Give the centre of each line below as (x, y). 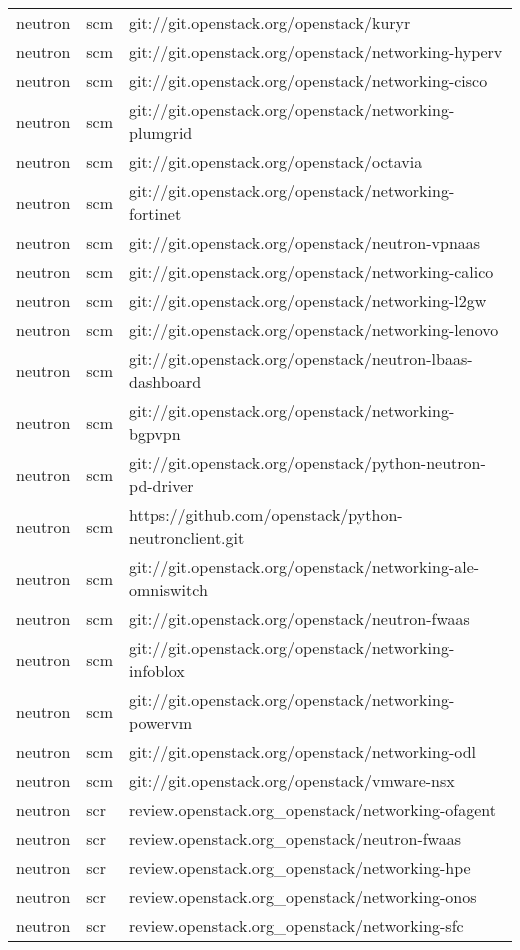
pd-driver (161, 485)
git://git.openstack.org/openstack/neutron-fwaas (299, 618)
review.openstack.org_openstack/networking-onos (303, 896)
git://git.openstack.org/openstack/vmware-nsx (292, 780)
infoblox (157, 670)
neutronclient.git (187, 537)
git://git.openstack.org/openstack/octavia (276, 161)
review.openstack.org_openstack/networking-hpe (300, 867)
